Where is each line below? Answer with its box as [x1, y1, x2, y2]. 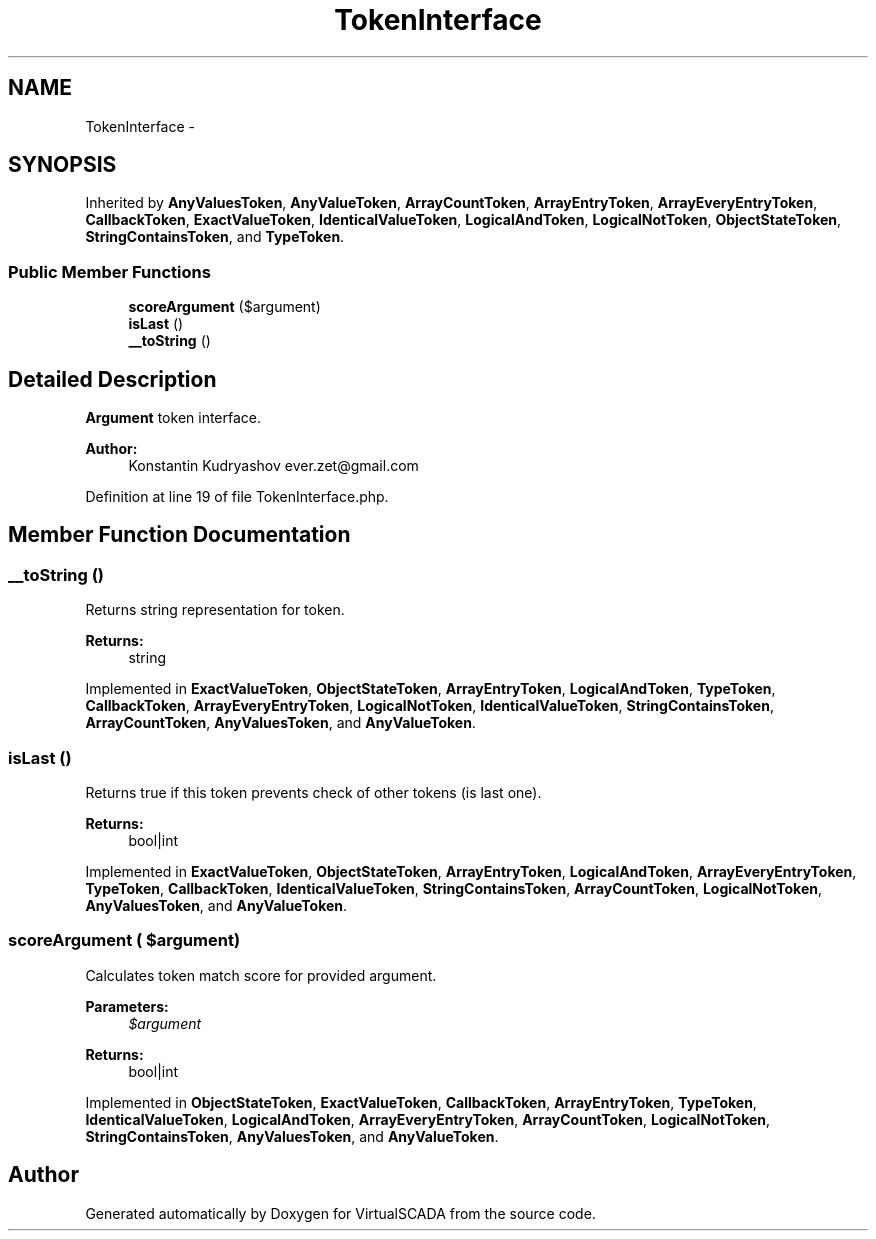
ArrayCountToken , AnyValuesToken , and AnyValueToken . [85, 714, 476, 732]
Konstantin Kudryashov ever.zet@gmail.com [128, 457, 419, 475]
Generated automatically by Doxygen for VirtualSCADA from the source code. [85, 1204, 596, 1222]
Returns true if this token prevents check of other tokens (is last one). [85, 784, 542, 801]
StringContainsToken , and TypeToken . [85, 228, 345, 246]
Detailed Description [8, 366, 217, 392]
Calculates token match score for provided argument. [85, 966, 437, 984]
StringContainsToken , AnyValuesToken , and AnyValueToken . [85, 1127, 499, 1145]
